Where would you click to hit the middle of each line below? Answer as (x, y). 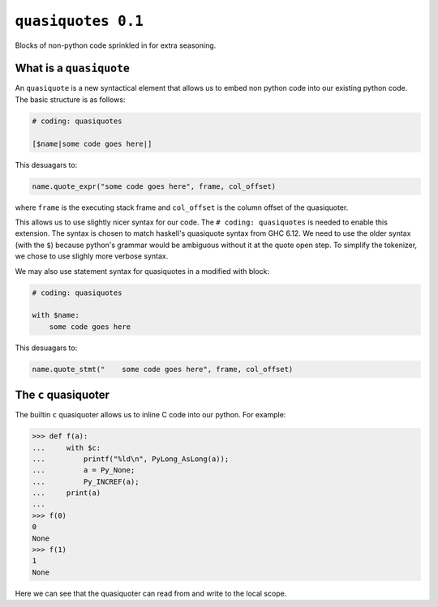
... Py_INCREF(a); (86, 481)
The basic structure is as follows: (70, 99)
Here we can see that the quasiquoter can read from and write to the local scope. (151, 593)
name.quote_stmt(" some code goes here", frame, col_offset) (163, 369)
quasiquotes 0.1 (79, 21)
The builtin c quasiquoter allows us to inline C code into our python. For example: (150, 415)
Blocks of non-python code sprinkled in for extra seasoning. (116, 45)
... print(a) (67, 493)
